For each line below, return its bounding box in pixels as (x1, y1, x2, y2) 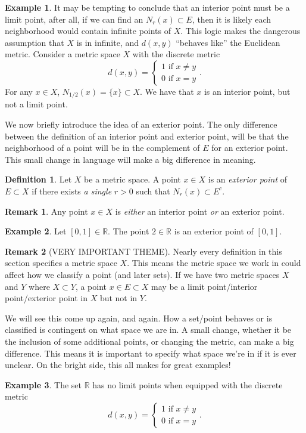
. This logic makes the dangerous (180, 24, 301, 37)
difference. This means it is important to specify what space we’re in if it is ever (5, 347, 296, 359)
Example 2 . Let (5, 225, 67, 237)
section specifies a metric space (5, 256, 117, 269)
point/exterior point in (5, 292, 88, 304)
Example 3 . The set (5, 378, 82, 391)
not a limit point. (5, 98, 68, 110)
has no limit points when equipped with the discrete (92, 378, 283, 391)
